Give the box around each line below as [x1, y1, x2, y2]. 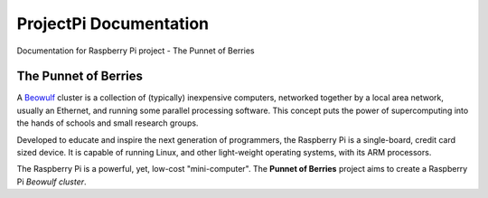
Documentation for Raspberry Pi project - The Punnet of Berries [16, 45, 255, 56]
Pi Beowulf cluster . [16, 176, 87, 187]
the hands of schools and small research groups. [16, 118, 199, 128]
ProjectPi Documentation [16, 14, 210, 33]
